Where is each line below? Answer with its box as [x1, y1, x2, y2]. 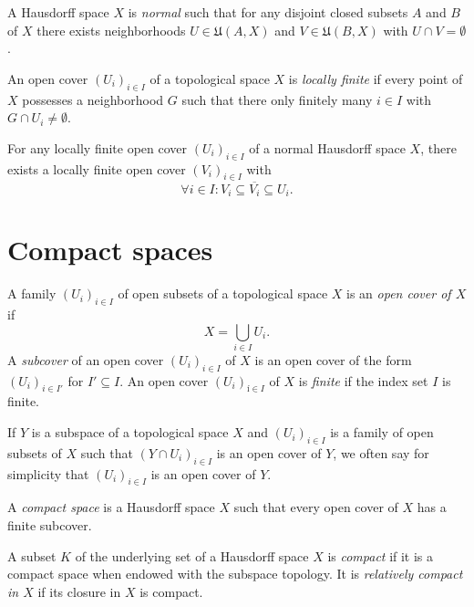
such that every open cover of [233, 497, 398, 517]
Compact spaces [7, 231, 213, 268]
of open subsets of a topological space [118, 284, 328, 303]
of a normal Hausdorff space [249, 138, 406, 157]
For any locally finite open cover [7, 138, 188, 157]
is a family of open [330, 423, 434, 442]
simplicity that [7, 464, 89, 483]
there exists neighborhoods [36, 20, 186, 39]
